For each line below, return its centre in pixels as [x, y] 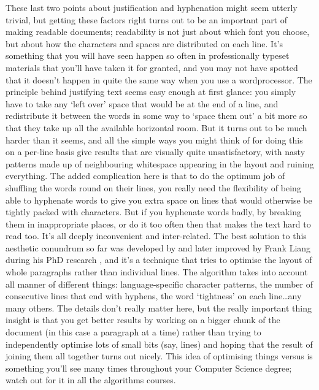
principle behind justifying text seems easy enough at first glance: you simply [151, 92]
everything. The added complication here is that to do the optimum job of [145, 176]
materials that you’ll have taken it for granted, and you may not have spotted [152, 67]
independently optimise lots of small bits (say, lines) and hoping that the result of [159, 344]
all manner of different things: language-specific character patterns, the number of [159, 284]
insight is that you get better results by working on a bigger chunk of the [143, 320]
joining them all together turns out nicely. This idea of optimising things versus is [159, 356]
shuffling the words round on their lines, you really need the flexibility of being [153, 187]
